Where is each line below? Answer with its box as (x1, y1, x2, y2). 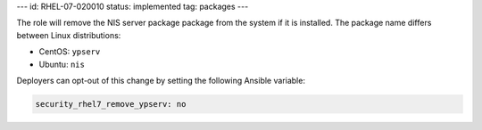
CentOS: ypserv (38, 46, 101, 57)
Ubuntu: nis (38, 59, 85, 69)
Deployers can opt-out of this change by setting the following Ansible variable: (16, 75, 305, 85)
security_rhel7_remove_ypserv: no (35, 99, 187, 109)
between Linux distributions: (16, 29, 121, 40)
